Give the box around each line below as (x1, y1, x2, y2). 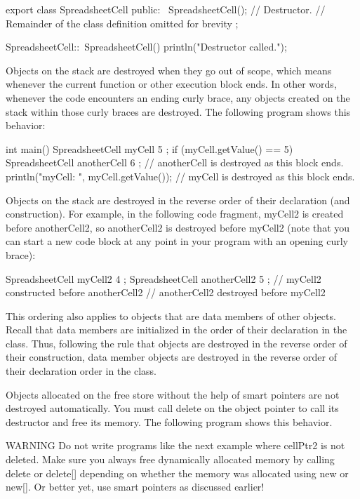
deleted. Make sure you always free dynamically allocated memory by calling (6, 452, 335, 467)
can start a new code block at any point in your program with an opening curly (6, 234, 348, 248)
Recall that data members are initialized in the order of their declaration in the (6, 322, 347, 337)
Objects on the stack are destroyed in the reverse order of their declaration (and (6, 192, 350, 207)
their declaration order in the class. (6, 364, 156, 378)
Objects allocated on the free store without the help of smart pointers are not (6, 387, 340, 401)
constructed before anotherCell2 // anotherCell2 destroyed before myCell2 (6, 285, 326, 300)
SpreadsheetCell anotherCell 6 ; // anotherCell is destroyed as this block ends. (6, 155, 344, 170)
